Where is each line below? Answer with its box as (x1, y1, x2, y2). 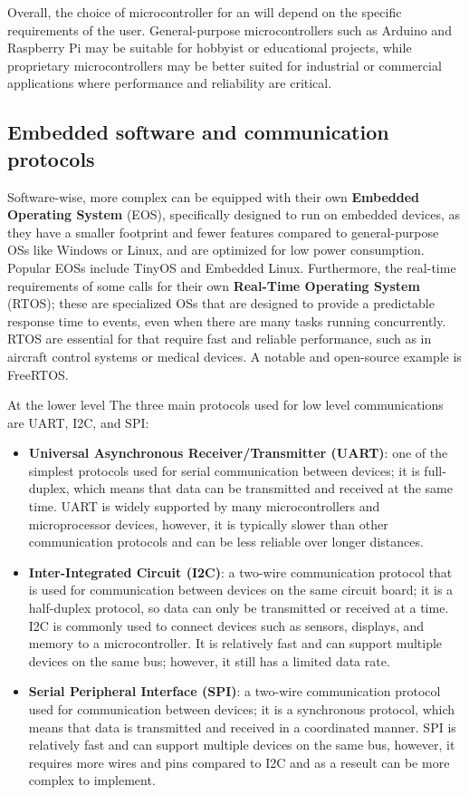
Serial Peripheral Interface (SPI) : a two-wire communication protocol (28, 682, 441, 701)
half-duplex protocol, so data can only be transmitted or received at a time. (28, 598, 449, 617)
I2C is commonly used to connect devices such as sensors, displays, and (28, 616, 425, 635)
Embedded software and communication (7, 118, 389, 146)
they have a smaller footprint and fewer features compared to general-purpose (7, 222, 439, 241)
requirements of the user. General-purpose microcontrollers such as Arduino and (7, 20, 452, 39)
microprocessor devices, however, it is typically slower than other (28, 514, 388, 533)
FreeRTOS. (7, 364, 69, 383)
